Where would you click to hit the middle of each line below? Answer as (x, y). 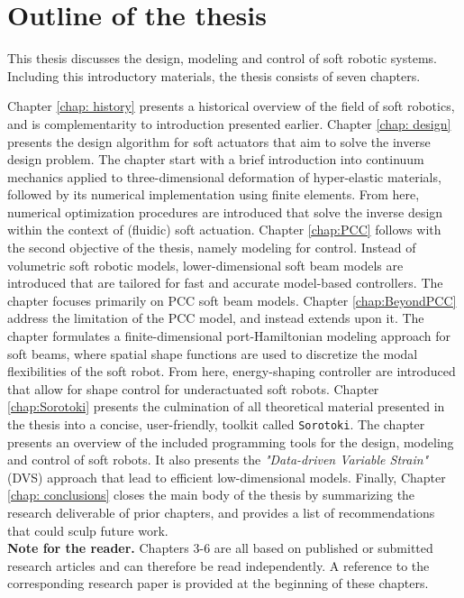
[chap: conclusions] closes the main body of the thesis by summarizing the (211, 495)
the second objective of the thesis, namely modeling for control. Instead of (212, 248)
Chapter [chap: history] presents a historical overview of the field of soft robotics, (231, 106)
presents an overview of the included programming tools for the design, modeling (231, 442)
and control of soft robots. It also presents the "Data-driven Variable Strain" (218, 460)
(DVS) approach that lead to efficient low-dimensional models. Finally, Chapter (227, 477)
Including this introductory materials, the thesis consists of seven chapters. (214, 75)
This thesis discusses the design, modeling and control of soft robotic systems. (222, 58)
